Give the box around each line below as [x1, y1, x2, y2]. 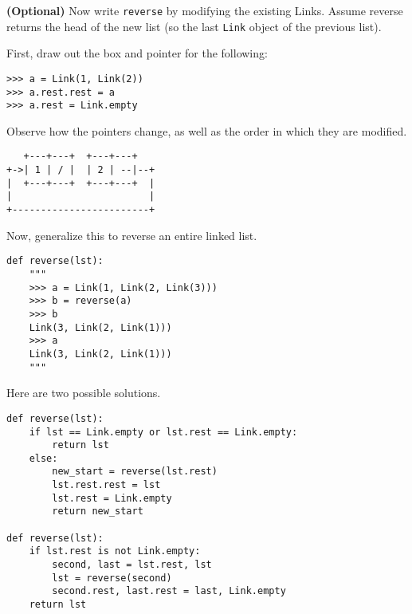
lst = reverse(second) [52, 572, 172, 584]
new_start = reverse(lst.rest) [52, 466, 218, 478]
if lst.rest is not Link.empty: [29, 545, 201, 557]
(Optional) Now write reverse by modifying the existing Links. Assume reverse [6, 2, 403, 18]
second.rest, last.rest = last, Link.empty [52, 585, 286, 597]
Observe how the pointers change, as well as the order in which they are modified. [6, 122, 407, 139]
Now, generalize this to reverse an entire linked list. [6, 226, 257, 243]
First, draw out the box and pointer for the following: [6, 45, 268, 61]
